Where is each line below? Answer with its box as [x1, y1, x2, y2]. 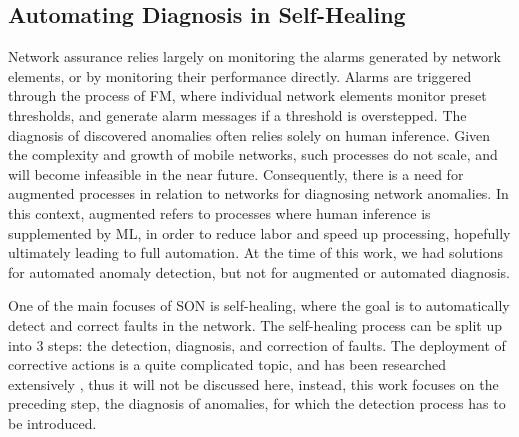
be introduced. [8, 412, 97, 433]
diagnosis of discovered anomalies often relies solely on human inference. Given [8, 124, 491, 145]
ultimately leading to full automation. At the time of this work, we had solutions [8, 242, 503, 263]
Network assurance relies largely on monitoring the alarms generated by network [8, 46, 501, 67]
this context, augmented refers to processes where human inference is [8, 202, 431, 223]
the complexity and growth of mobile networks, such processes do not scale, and [8, 144, 498, 165]
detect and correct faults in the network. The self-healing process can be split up [8, 314, 503, 335]
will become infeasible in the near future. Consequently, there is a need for [8, 163, 464, 184]
